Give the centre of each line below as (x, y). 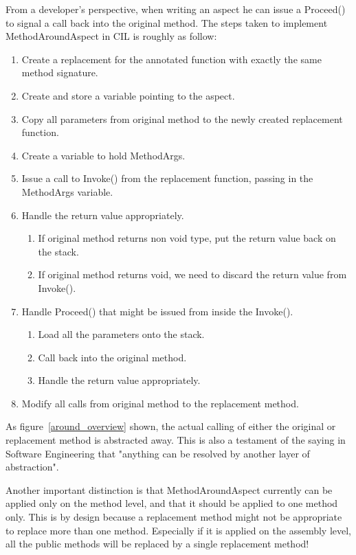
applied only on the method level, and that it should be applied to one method (172, 503)
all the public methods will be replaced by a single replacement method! (157, 544)
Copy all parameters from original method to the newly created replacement (182, 118)
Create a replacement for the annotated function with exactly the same (171, 59)
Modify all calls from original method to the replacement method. (160, 403)
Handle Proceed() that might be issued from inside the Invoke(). (157, 311)
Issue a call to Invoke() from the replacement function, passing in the (167, 178)
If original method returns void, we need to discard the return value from (192, 274)
